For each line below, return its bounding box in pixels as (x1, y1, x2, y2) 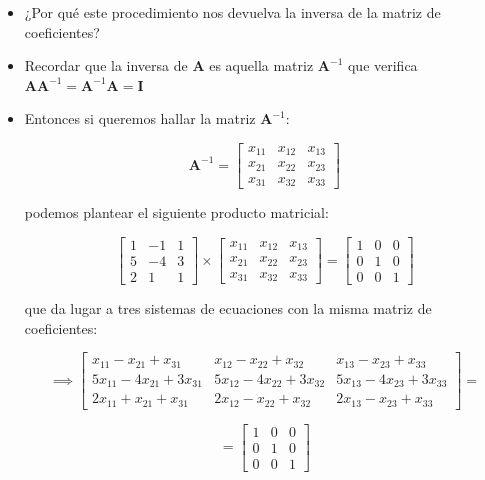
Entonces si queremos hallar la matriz (24, 108, 256, 129)
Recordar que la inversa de (24, 55, 188, 76)
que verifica (347, 55, 418, 76)
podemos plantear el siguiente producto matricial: (24, 202, 329, 223)
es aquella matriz (209, 55, 314, 76)
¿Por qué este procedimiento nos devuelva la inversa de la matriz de (24, 2, 441, 22)
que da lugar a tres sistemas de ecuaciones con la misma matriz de (24, 298, 432, 319)
